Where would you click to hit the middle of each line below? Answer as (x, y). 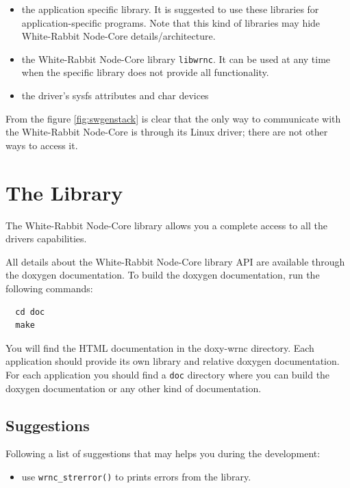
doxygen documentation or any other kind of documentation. (134, 388)
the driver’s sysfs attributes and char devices (115, 95)
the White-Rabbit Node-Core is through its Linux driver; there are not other (167, 132)
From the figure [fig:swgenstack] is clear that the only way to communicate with (173, 118)
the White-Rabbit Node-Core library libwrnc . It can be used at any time (176, 59)
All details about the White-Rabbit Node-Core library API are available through (175, 261)
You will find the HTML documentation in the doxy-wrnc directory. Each (160, 347)
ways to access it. (42, 145)
